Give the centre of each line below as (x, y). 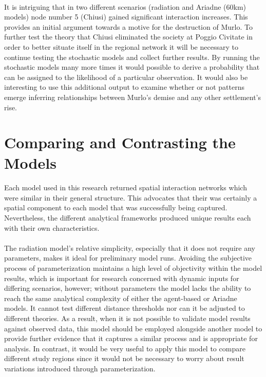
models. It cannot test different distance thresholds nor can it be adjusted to (125, 308)
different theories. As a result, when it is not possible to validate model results (127, 318)
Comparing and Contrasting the (120, 142)
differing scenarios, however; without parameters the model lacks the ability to (128, 288)
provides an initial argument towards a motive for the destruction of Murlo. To (128, 26)
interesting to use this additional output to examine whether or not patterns (124, 87)
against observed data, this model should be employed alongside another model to (133, 328)
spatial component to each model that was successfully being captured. (116, 207)
